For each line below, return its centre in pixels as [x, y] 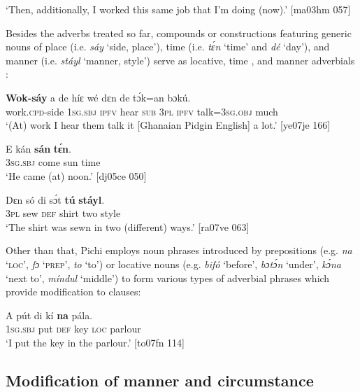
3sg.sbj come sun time [53, 162]
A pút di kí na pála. [49, 315]
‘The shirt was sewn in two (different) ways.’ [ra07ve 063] [128, 226]
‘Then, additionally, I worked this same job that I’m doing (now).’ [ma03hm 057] [178, 9]
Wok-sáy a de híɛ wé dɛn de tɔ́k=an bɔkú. [98, 97]
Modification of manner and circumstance [160, 380]
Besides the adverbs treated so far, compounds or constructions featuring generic [179, 33]
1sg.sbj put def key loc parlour [73, 329]
